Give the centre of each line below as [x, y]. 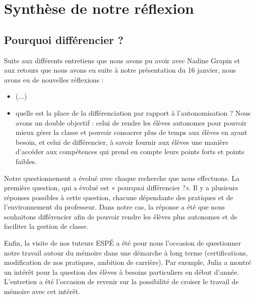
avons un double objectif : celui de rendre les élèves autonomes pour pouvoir [131, 122]
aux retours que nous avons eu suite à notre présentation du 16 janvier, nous [120, 70]
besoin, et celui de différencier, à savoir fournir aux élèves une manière [122, 142]
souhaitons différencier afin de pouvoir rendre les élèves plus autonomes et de [121, 216]
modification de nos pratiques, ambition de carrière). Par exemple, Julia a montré [128, 262]
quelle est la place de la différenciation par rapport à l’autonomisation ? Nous [133, 112]
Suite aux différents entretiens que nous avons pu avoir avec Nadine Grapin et [122, 60]
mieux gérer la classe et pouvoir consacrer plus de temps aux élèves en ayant [131, 132]
